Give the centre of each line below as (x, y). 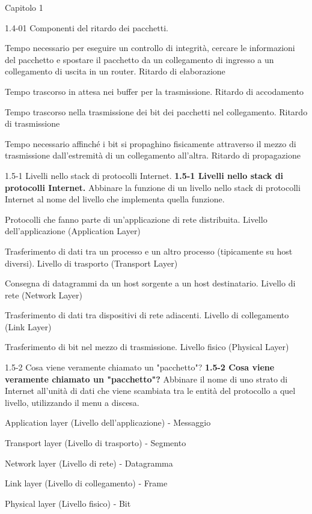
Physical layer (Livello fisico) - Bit (68, 503)
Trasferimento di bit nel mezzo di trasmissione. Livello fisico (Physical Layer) (147, 347)
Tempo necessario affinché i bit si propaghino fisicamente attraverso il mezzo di (151, 143)
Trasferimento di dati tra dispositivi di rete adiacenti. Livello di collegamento (147, 315)
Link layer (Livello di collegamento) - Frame (86, 483)
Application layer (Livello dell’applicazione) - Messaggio (108, 422)
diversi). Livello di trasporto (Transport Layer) (91, 263)
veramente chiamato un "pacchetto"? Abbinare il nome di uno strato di (146, 379)
